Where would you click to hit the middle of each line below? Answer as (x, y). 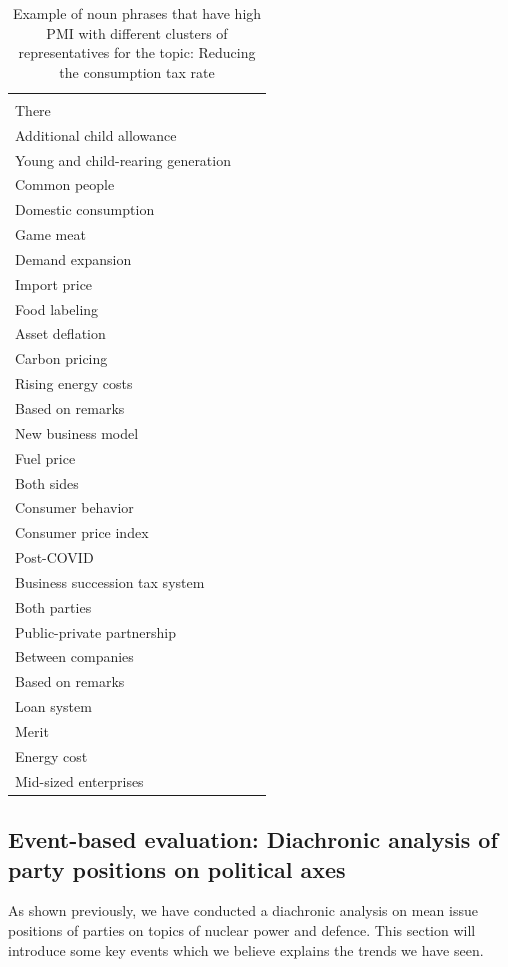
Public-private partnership (96, 631)
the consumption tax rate (137, 71)
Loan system (53, 706)
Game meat (50, 234)
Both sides (47, 482)
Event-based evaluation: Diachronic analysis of (253, 839)
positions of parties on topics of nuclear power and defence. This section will (242, 929)
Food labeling (57, 308)
